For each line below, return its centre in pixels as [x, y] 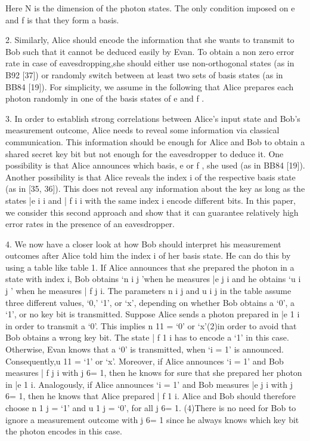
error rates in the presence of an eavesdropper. [90, 224]
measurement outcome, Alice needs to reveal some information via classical [142, 130]
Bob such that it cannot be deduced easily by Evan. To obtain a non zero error [150, 51]
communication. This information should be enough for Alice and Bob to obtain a [155, 141]
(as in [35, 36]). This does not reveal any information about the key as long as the [155, 189]
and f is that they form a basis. [62, 19]
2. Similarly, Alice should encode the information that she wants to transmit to [150, 40]
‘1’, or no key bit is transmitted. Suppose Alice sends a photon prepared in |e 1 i [153, 314]
